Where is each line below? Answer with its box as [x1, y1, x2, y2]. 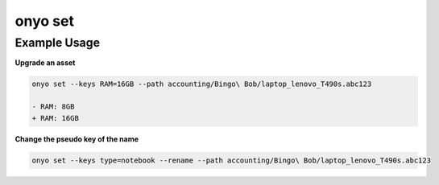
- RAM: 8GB [31, 102, 75, 112]
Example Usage [14, 35, 101, 50]
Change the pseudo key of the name [14, 134, 139, 144]
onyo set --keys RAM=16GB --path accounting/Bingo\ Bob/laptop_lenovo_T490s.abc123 [31, 80, 372, 88]
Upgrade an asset [14, 58, 76, 68]
